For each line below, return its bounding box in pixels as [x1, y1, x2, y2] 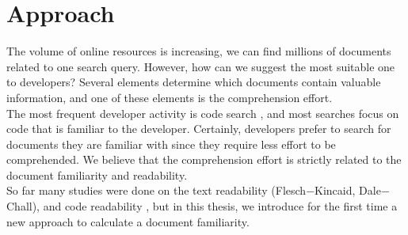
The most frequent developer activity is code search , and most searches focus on [6, 104, 399, 121]
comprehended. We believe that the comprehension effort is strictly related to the [6, 151, 402, 168]
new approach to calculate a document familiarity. [6, 213, 250, 229]
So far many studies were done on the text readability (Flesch [6, 182, 307, 199]
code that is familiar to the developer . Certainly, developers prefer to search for [6, 120, 391, 137]
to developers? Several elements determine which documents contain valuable [6, 74, 381, 90]
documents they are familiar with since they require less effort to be [6, 135, 336, 152]
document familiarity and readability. [6, 166, 188, 183]
